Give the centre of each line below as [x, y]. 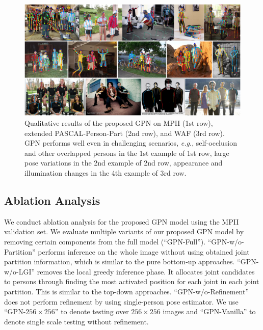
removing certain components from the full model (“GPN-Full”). [105, 241]
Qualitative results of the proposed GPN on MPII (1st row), [119, 123]
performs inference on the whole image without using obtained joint [144, 251]
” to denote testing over [92, 311]
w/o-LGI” [20, 271]
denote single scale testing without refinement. [76, 321]
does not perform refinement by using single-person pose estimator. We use [121, 301]
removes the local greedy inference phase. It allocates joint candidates [146, 271]
